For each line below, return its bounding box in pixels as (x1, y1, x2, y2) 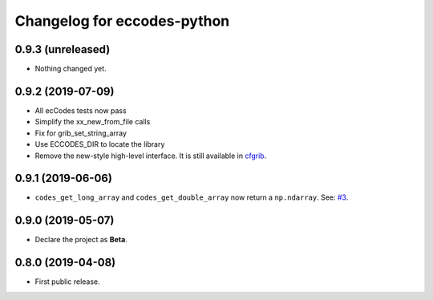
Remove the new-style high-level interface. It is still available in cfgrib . (34, 151, 267, 160)
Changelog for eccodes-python (14, 12, 230, 30)
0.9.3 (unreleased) (14, 43, 111, 56)
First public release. (34, 277, 100, 286)
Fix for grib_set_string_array (34, 128, 127, 138)
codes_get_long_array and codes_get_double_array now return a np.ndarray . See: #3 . (34, 193, 349, 202)
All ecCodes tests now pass (34, 105, 127, 116)
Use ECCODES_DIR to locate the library (34, 140, 165, 149)
